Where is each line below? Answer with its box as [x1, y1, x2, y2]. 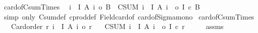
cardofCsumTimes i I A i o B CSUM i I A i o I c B [4, 1, 200, 11]
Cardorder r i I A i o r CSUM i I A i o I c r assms [11, 21, 224, 31]
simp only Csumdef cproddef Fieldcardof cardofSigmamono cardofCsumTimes [4, 11, 254, 21]
